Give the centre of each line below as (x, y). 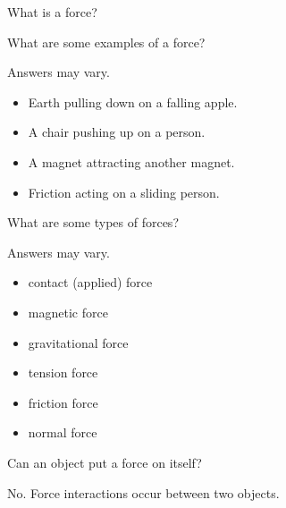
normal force (63, 432)
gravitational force (78, 342)
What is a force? (52, 12)
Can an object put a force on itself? (105, 462)
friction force (63, 402)
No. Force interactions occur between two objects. (143, 492)
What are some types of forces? (93, 222)
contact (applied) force (90, 282)
